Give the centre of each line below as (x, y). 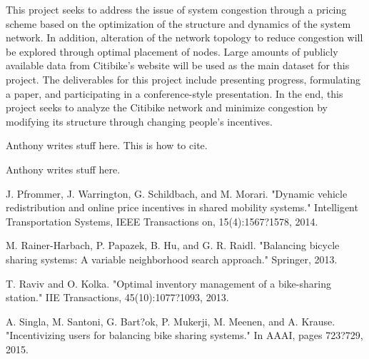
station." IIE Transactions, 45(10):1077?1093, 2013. (117, 297)
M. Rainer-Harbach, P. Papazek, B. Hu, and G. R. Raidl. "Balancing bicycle (173, 245)
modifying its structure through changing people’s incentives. (139, 121)
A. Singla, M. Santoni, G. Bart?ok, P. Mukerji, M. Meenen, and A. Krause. (171, 321)
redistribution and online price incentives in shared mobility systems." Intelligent (182, 207)
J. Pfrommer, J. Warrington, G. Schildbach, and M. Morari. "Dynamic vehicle (177, 193)
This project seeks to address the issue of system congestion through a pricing (176, 9)
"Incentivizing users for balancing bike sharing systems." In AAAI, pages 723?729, (184, 335)
